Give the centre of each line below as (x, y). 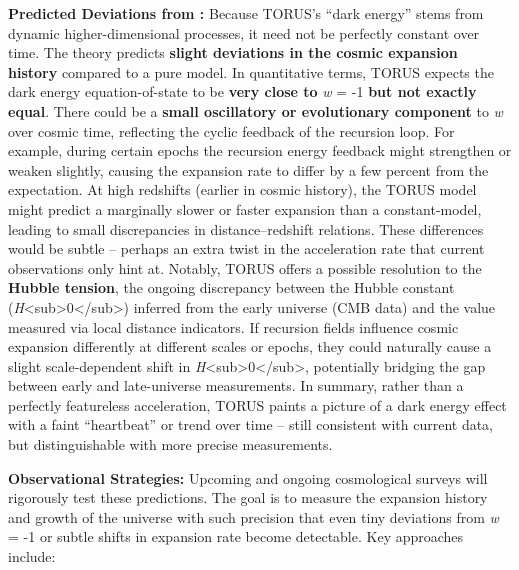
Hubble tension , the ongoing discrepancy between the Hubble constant (231, 287)
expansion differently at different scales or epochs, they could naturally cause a (250, 346)
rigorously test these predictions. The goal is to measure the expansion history (248, 497)
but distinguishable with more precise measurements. (170, 444)
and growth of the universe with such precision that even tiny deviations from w (253, 516)
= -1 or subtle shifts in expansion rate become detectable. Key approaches (236, 536)
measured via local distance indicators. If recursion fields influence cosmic (233, 326)
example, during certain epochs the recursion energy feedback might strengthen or (260, 150)
